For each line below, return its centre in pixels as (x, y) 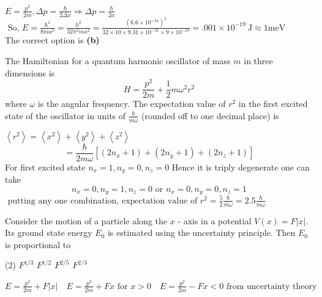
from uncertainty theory (271, 286)
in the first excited (273, 104)
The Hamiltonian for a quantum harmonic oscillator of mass (118, 61)
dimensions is (30, 72)
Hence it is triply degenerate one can (241, 167)
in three (258, 61)
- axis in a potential (215, 220)
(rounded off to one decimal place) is (210, 115)
